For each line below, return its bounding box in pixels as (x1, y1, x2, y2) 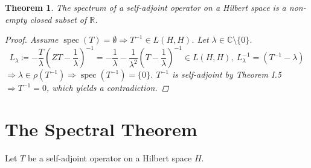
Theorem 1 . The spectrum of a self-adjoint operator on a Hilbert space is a (5, 1, 286, 13)
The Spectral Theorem (5, 117, 197, 142)
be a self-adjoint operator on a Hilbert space (27, 152, 192, 164)
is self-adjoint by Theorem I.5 (172, 68, 281, 81)
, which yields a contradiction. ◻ (46, 81, 169, 94)
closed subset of (30, 13, 87, 25)
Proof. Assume (5, 33, 59, 46)
